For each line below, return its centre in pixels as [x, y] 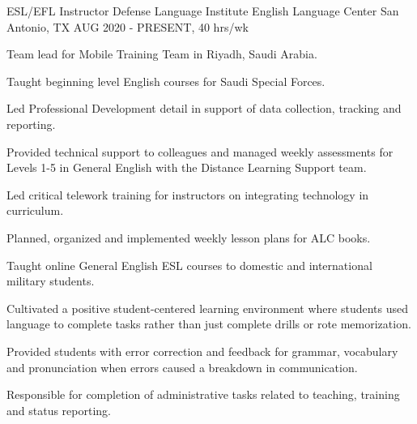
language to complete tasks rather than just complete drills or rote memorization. [209, 324]
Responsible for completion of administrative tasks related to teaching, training [203, 394]
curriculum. [35, 210]
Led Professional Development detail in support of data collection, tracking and [204, 108]
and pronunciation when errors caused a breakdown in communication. [182, 367]
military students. [51, 281]
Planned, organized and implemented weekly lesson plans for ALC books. [189, 237]
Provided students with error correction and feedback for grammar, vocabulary [202, 351]
